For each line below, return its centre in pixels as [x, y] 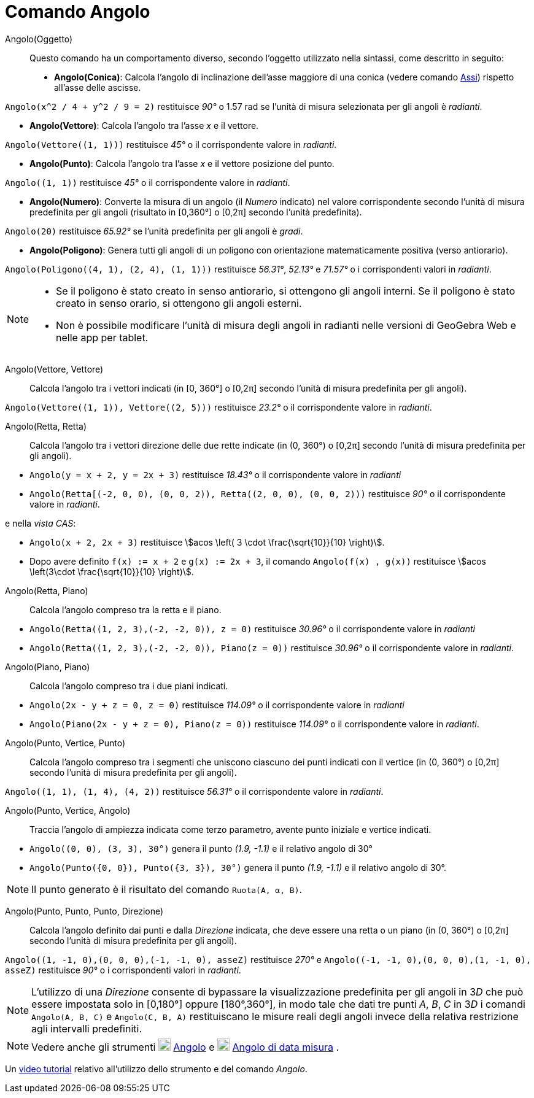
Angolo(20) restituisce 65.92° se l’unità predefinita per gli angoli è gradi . [154, 231]
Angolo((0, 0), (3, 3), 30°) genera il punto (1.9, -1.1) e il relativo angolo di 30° [201, 848]
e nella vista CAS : [41, 523]
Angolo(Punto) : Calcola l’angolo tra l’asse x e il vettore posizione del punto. [182, 163]
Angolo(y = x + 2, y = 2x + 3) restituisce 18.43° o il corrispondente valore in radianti [215, 474]
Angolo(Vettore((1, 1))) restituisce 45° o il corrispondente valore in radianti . [171, 144]
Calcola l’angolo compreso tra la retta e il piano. [126, 609]
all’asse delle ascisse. [98, 87]
